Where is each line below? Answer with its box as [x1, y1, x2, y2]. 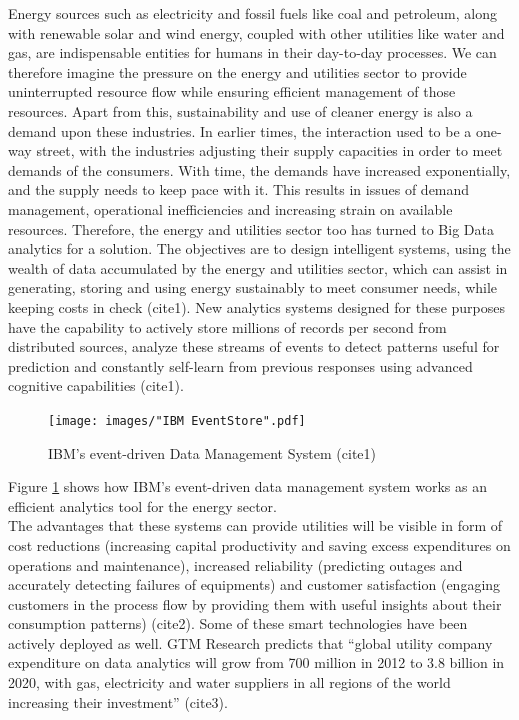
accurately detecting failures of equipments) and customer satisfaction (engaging [8, 574, 501, 595]
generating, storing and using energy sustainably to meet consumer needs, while [8, 277, 498, 298]
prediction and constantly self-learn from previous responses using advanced [8, 355, 473, 376]
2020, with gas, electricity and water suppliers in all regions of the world [8, 672, 451, 693]
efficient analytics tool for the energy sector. [8, 495, 277, 516]
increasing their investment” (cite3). [8, 691, 228, 712]
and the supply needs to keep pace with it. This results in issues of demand [8, 179, 470, 200]
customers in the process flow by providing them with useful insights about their [8, 593, 502, 614]
